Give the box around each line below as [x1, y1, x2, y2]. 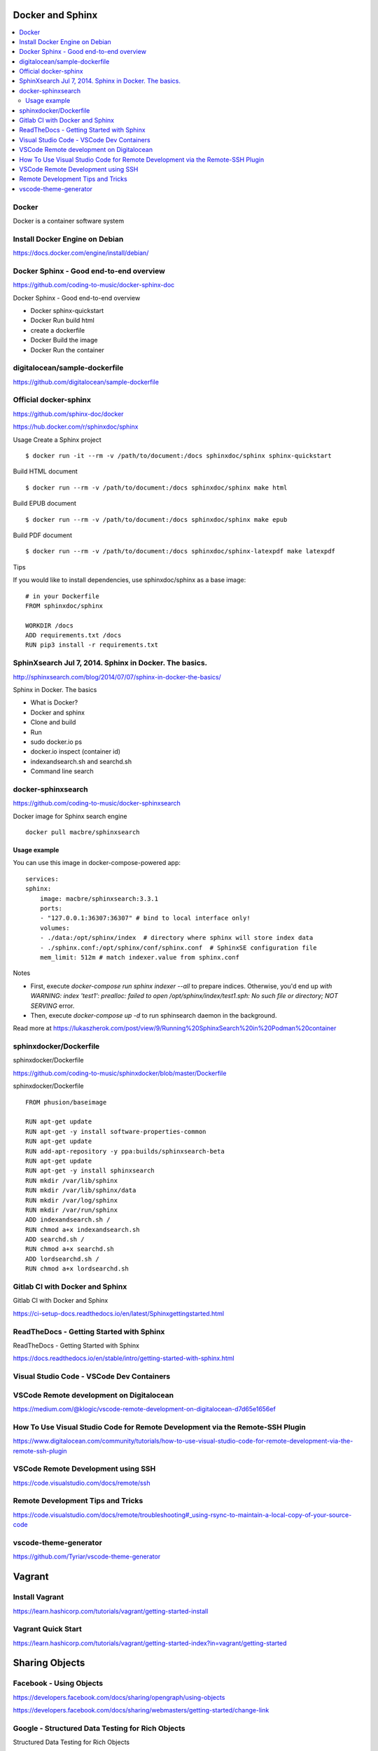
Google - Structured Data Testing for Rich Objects [13, 1723, 185, 1733]
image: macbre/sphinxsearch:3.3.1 [39, 894, 159, 903]
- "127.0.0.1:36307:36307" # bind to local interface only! [39, 914, 251, 922]
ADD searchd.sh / [25, 1236, 85, 1243]
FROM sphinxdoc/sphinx [25, 602, 104, 609]
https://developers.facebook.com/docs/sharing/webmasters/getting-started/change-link [13, 1706, 269, 1715]
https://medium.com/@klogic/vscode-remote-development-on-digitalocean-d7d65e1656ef [13, 1405, 276, 1413]
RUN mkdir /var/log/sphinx [25, 1196, 118, 1204]
